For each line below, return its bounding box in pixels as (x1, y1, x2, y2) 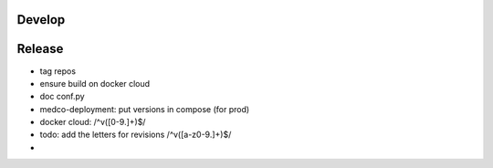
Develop (16, 12, 66, 27)
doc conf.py (39, 91, 86, 102)
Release (16, 41, 64, 57)
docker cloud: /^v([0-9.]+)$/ (39, 117, 146, 128)
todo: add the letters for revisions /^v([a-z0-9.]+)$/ (39, 129, 232, 141)
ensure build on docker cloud (39, 78, 151, 89)
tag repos (39, 65, 77, 77)
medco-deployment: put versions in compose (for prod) (39, 103, 250, 114)
